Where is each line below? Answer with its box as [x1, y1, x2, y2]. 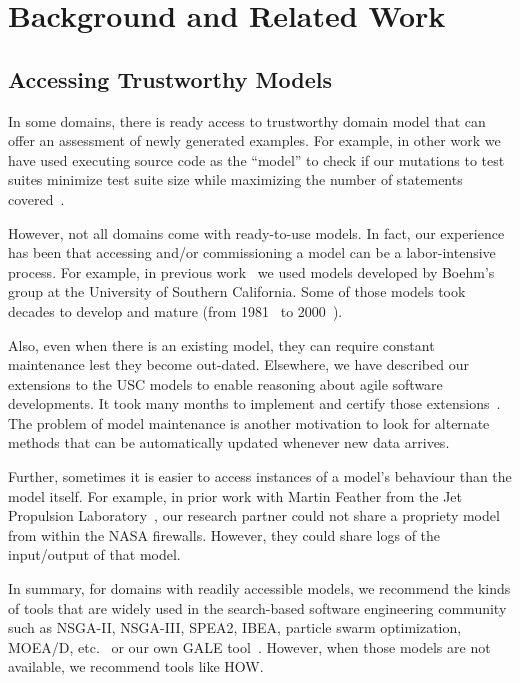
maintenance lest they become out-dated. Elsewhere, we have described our [8, 354, 469, 375]
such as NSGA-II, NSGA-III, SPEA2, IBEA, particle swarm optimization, [8, 617, 462, 638]
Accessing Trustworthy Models [8, 63, 332, 94]
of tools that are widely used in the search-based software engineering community [8, 597, 507, 618]
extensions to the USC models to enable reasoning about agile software [8, 373, 443, 394]
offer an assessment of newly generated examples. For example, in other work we [8, 130, 501, 151]
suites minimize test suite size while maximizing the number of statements [8, 169, 463, 190]
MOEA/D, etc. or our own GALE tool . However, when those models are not [8, 636, 491, 657]
